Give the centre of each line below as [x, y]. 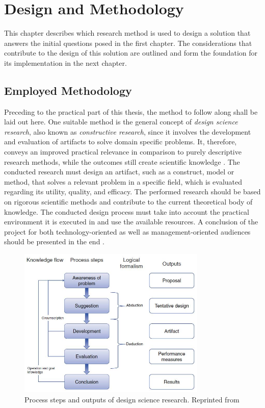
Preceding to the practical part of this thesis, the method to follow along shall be [131, 111]
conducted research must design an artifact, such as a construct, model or [119, 172]
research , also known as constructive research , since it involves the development [128, 131]
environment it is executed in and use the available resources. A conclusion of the [131, 222]
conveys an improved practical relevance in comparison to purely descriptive [123, 152]
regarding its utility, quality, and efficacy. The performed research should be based [132, 192]
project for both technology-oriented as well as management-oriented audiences [127, 231]
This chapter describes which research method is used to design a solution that [127, 33]
